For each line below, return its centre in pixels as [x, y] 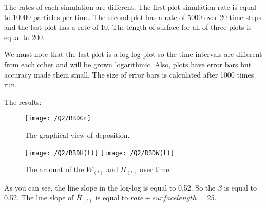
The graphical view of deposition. [77, 135]
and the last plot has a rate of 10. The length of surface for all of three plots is [128, 27]
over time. [156, 169]
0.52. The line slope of [39, 197]
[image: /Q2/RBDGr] [58, 118]
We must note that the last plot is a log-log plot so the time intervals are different [133, 54]
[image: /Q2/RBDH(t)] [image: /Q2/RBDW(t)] [100, 153]
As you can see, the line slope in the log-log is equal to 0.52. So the [110, 187]
